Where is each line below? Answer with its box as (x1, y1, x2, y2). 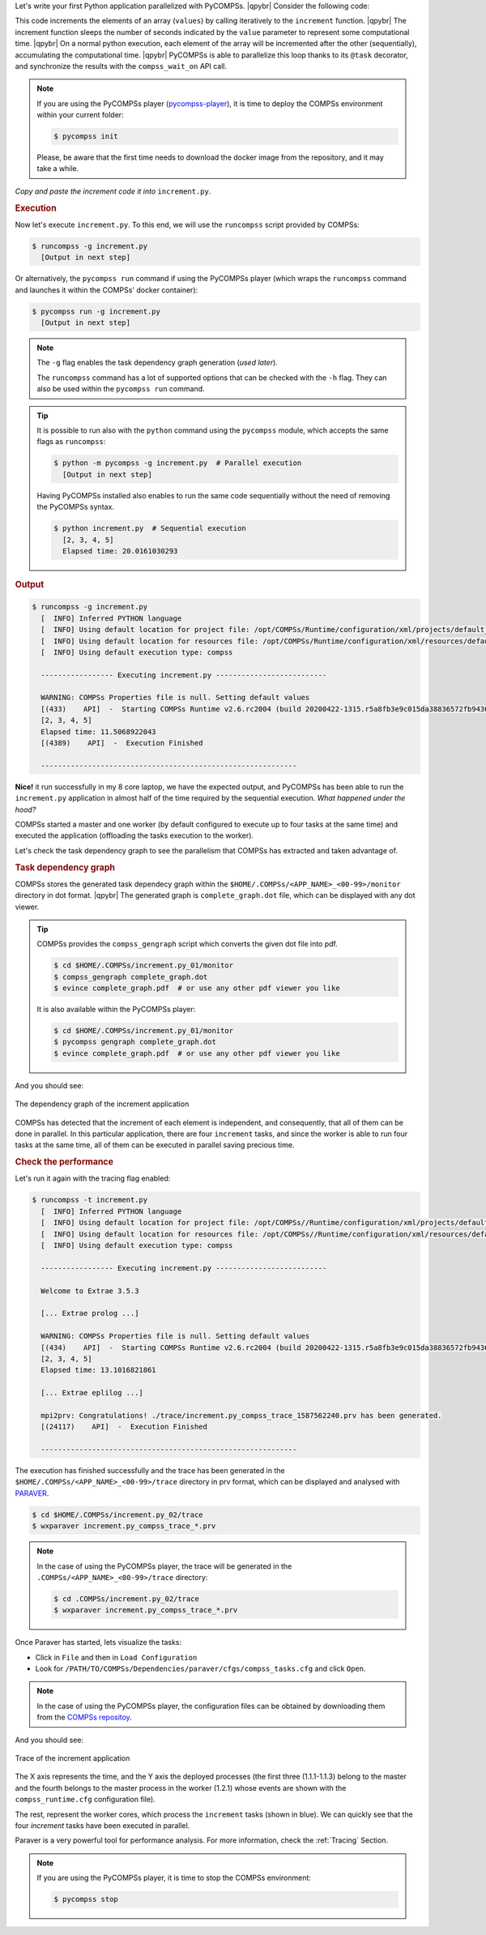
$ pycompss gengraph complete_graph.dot (53, 1037, 216, 1047)
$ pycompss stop (53, 1894, 119, 1904)
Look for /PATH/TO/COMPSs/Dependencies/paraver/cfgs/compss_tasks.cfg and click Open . (35, 1664, 366, 1673)
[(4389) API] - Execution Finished (40, 738, 203, 748)
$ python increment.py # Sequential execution (53, 523, 246, 533)
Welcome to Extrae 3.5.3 (40, 1286, 139, 1296)
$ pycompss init (53, 132, 119, 141)
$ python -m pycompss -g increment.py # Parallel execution (53, 459, 302, 468)
